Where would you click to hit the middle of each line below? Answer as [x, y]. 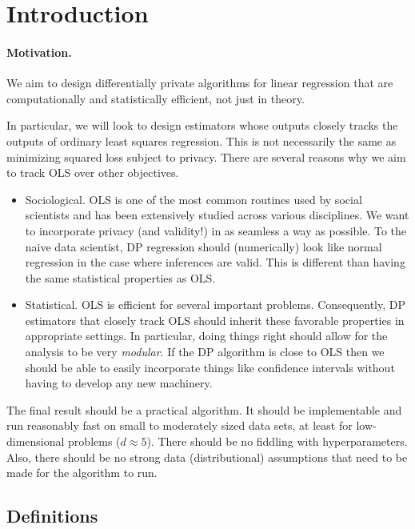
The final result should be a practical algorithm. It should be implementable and [204, 409]
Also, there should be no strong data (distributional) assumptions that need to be [207, 457]
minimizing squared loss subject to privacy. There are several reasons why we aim [206, 156]
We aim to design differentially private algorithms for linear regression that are [200, 83]
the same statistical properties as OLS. [120, 277]
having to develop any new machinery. [119, 383]
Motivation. [39, 52]
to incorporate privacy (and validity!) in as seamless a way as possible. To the [216, 230]
